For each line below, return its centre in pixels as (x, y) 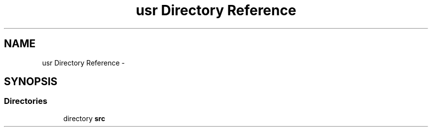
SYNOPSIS (31, 82)
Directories (26, 101)
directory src (84, 118)
